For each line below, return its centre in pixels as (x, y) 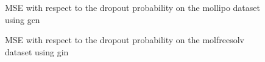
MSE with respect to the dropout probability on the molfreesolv (125, 40)
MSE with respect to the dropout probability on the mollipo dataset (132, 7)
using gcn (23, 19)
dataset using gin (37, 51)
